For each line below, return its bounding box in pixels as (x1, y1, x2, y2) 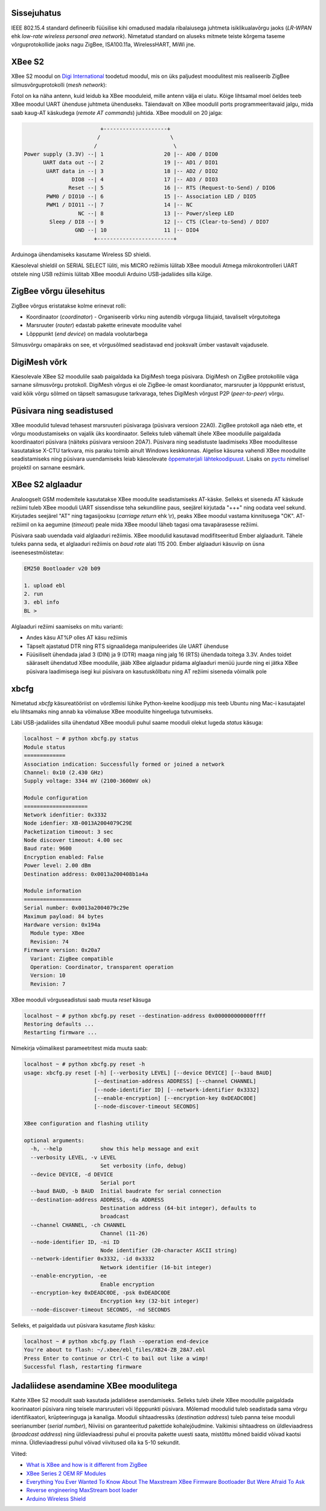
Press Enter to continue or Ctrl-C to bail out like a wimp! (24, 1354, 209, 1362)
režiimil (11, 520, 30, 528)
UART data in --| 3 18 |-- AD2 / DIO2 (46, 167, 219, 175)
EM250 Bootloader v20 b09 (24, 565, 101, 572)
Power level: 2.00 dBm (24, 862, 91, 869)
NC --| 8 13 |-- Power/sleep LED (77, 210, 234, 217)
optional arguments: (24, 1137, 85, 1144)
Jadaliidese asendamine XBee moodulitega (11, 1381, 177, 1391)
